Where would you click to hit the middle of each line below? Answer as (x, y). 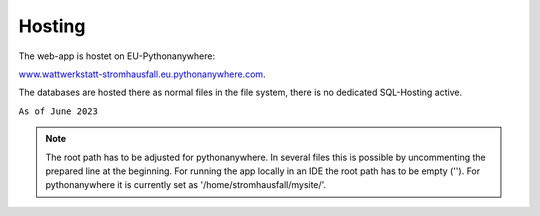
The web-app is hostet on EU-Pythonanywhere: (116, 56)
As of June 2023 (58, 111)
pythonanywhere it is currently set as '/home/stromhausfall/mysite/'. (186, 185)
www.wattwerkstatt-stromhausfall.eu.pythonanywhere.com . (142, 74)
